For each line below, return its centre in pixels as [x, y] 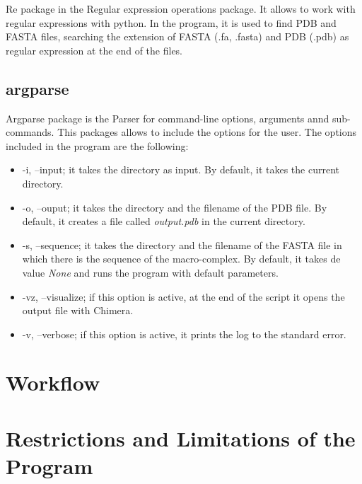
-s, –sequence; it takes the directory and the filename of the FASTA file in [182, 244]
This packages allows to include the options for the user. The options [207, 132]
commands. [30, 132]
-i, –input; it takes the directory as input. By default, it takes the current [181, 169]
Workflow [53, 382]
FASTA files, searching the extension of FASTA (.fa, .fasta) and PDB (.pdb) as [177, 36]
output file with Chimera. [78, 310]
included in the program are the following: [97, 145]
